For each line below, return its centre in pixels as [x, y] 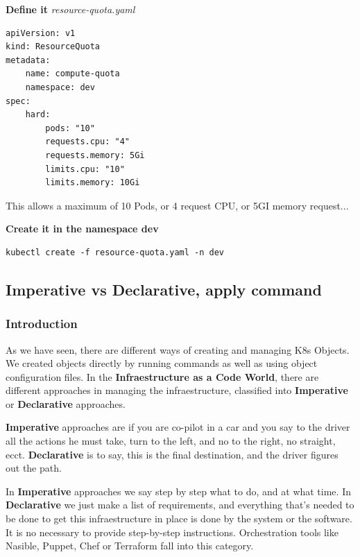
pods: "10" [70, 128]
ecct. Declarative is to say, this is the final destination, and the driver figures [172, 454]
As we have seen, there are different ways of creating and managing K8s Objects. [178, 349]
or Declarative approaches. [66, 403]
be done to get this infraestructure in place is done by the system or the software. [179, 519]
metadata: [28, 60]
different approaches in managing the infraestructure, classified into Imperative [177, 390]
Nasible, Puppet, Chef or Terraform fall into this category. [130, 546]
